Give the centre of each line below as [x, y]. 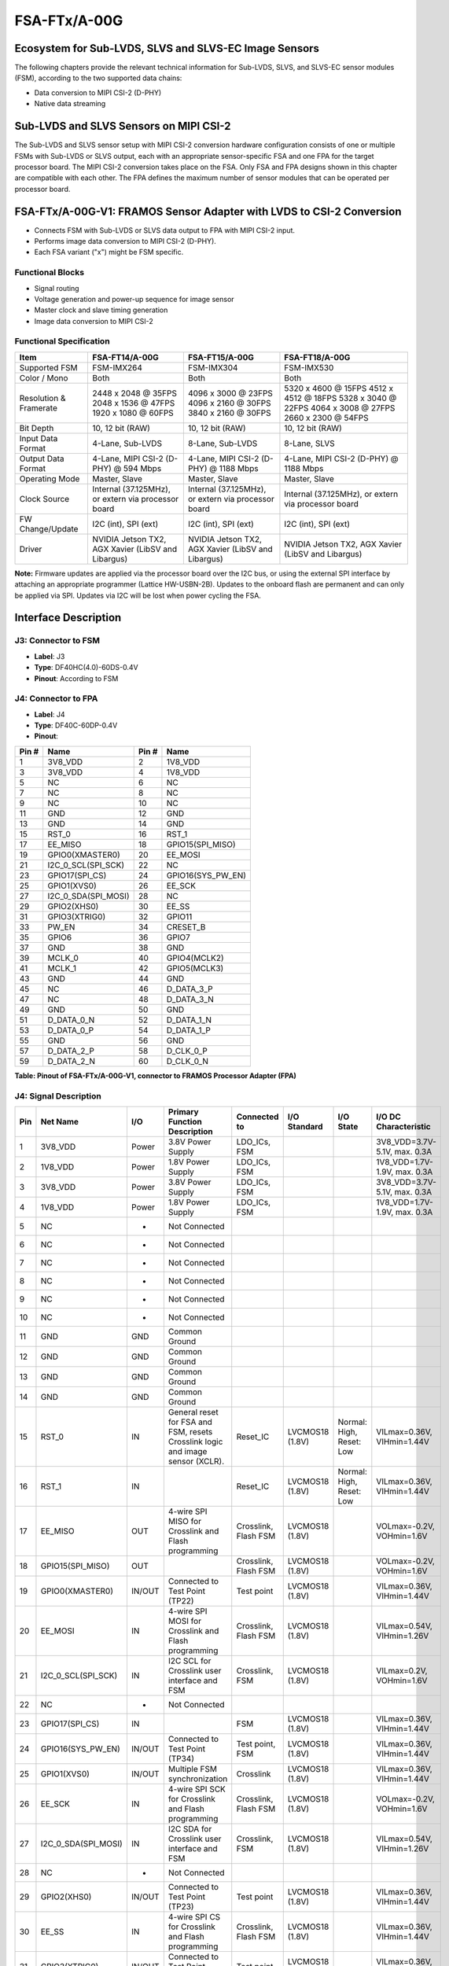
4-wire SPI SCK [197, 1789]
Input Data [39, 438]
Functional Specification [62, 341]
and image [188, 1452]
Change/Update [49, 528]
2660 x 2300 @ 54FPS [326, 418]
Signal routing [57, 288]
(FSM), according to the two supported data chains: [98, 78]
